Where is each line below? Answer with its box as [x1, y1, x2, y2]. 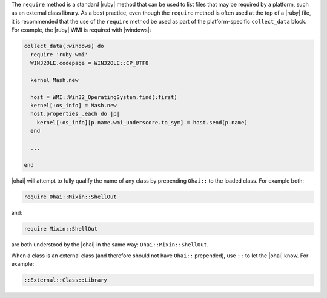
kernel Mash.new [30, 76, 79, 83]
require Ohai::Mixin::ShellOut [24, 193, 117, 200]
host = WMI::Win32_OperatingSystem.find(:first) [30, 93, 178, 100]
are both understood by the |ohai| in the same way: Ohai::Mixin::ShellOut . [11, 240, 209, 248]
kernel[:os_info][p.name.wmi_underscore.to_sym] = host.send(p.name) [36, 119, 248, 126]
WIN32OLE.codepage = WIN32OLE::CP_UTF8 [30, 59, 149, 66]
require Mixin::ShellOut [24, 225, 98, 232]
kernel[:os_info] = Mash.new [30, 102, 117, 109]
